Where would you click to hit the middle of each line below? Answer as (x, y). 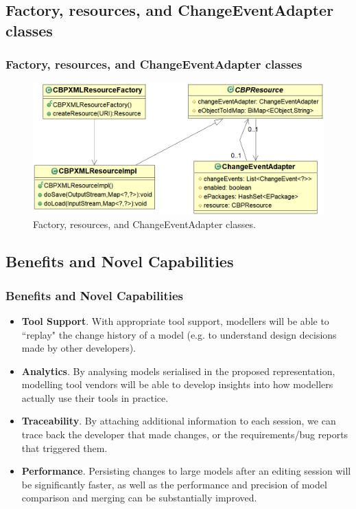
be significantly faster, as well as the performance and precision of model (174, 484)
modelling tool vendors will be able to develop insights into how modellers (177, 384)
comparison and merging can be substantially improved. (139, 498)
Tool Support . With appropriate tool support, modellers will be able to (175, 320)
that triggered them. (64, 448)
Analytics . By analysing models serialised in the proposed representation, (178, 371)
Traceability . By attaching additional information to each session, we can (179, 421)
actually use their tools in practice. (95, 397)
